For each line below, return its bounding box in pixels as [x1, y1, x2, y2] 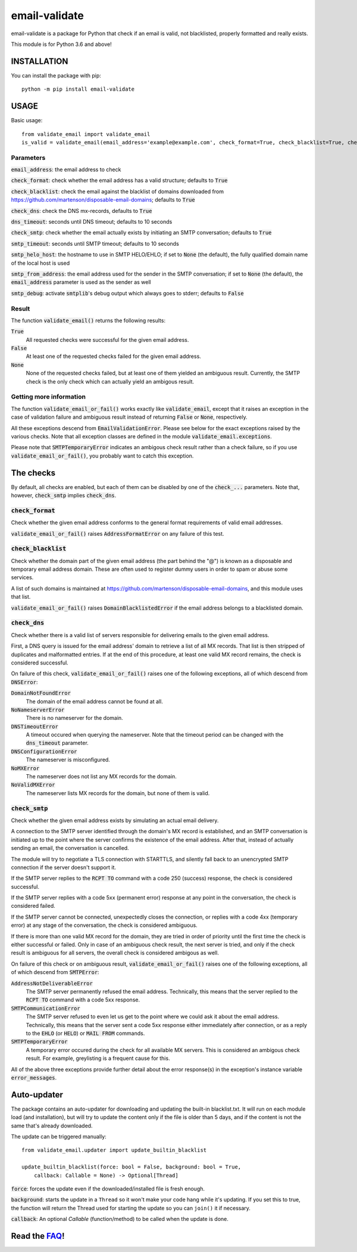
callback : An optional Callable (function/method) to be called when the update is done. [11, 1216, 228, 1223]
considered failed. [11, 902, 56, 910]
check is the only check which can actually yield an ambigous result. [26, 378, 195, 385]
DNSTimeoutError [11, 723, 59, 730]
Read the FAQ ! [11, 1231, 65, 1241]
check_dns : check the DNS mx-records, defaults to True [11, 207, 152, 214]
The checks [11, 468, 56, 478]
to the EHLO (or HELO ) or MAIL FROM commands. [26, 1030, 145, 1037]
